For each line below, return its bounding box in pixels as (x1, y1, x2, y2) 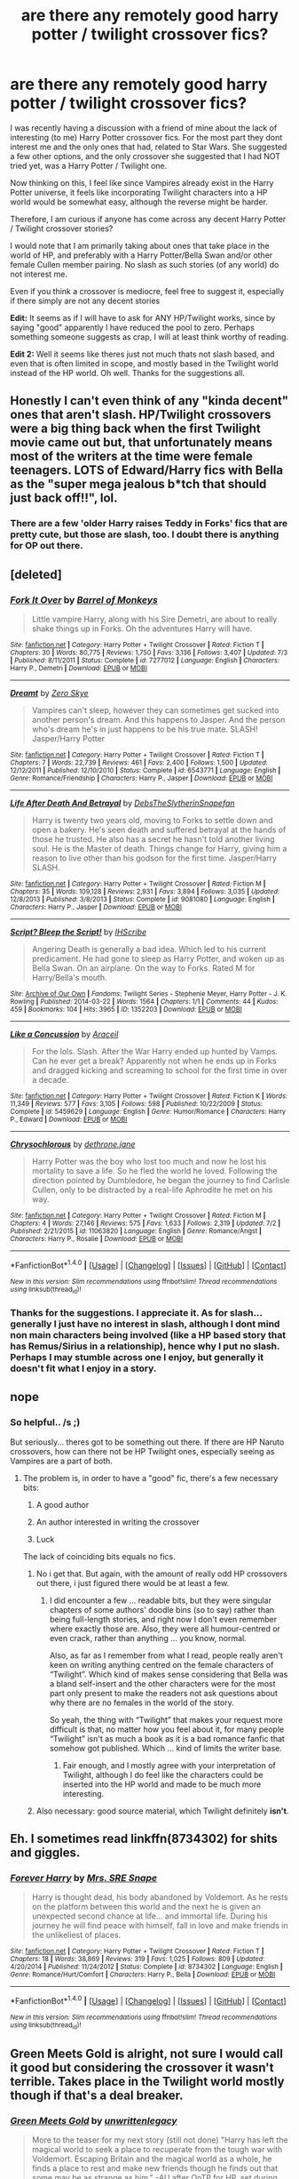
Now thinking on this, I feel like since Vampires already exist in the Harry (10, 177, 274, 188)
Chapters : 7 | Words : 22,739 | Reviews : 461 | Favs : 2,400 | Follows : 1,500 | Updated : (10, 757, 269, 767)
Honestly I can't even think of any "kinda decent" (10, 393, 289, 409)
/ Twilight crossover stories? (10, 223, 114, 234)
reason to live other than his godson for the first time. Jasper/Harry (31, 853, 278, 863)
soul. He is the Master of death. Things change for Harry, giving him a (31, 843, 287, 853)
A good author (35, 1499, 90, 1510)
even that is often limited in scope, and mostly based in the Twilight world (10, 357, 279, 369)
